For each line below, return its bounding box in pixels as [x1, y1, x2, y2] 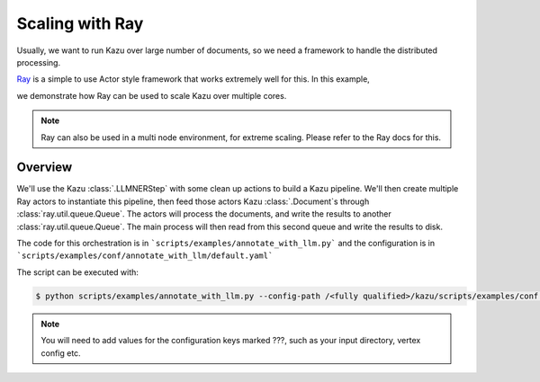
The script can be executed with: [16, 266, 139, 278]
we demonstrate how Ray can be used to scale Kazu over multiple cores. [16, 90, 287, 101]
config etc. [40, 347, 81, 359]
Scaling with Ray [16, 13, 144, 33]
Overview [16, 160, 73, 175]
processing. [16, 57, 61, 67]
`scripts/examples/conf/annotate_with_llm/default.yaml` [16, 251, 274, 261]
